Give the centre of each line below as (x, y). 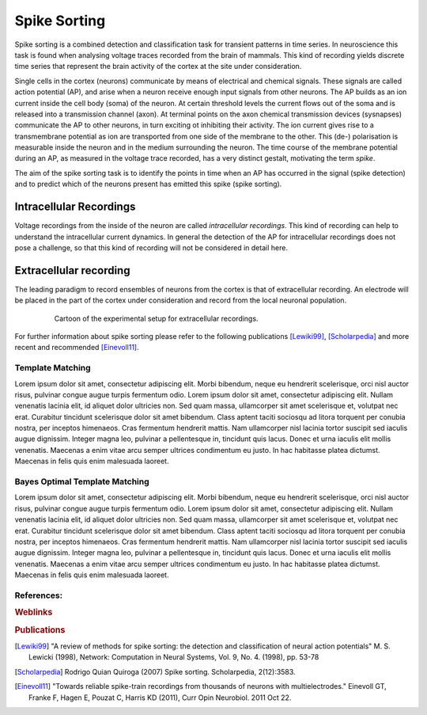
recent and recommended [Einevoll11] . (77, 348)
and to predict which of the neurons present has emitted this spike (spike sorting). (148, 184)
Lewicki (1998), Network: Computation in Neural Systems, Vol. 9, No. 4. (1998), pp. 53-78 (174, 657)
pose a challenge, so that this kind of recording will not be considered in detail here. (151, 247)
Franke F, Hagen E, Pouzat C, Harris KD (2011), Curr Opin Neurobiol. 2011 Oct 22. (160, 698)
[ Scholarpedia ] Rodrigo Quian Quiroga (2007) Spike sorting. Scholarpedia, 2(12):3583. (155, 671)
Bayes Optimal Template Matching (82, 481)
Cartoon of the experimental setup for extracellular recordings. (156, 318)
